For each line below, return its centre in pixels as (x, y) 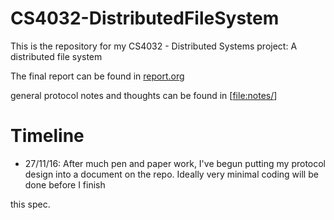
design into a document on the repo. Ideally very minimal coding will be (171, 174)
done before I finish (65, 184)
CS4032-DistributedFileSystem (145, 18)
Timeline (47, 136)
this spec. (30, 204)
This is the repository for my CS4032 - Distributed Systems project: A (154, 46)
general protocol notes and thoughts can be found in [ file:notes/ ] (144, 95)
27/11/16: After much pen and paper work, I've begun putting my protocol (175, 163)
